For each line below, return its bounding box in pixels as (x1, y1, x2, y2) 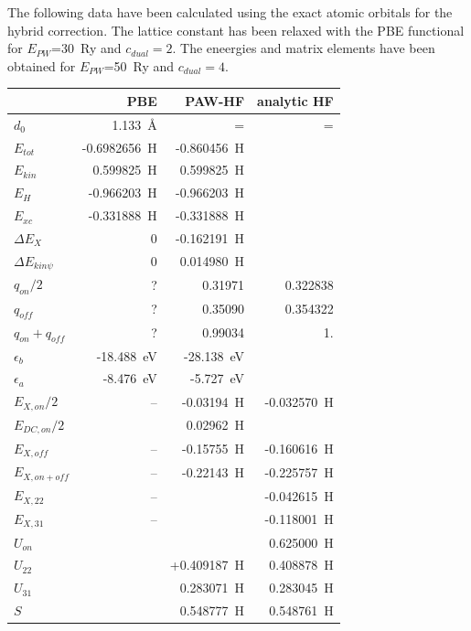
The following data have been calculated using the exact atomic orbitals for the (7, 3, 453, 21)
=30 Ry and (51, 38, 122, 58)
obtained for (7, 56, 76, 75)
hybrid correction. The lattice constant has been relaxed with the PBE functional (7, 20, 465, 39)
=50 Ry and (103, 56, 175, 75)
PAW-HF (185, 91, 245, 110)
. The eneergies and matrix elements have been (172, 38, 435, 58)
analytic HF (257, 91, 334, 110)
